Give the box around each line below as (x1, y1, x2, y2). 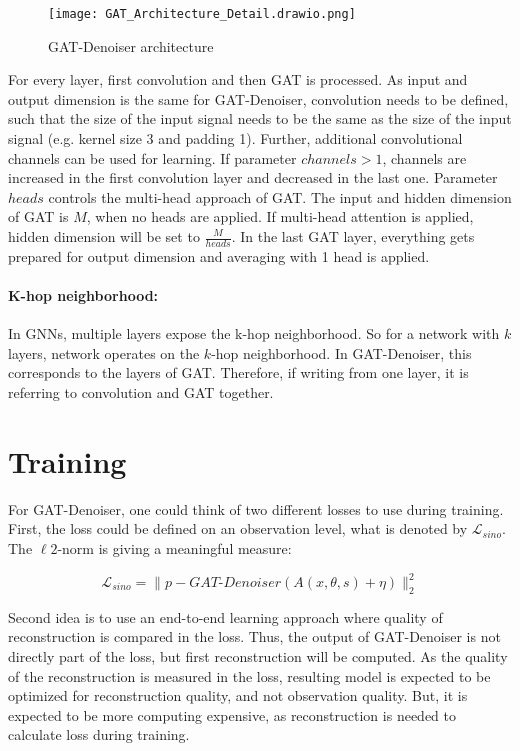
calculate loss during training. (8, 724, 190, 745)
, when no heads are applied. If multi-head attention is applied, (86, 206, 474, 227)
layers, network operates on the (8, 342, 200, 363)
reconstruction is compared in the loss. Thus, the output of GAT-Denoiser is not (8, 626, 501, 647)
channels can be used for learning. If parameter (8, 147, 297, 168)
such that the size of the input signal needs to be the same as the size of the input (8, 108, 512, 129)
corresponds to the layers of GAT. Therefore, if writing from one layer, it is (8, 362, 469, 383)
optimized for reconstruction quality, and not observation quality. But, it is (8, 685, 468, 706)
